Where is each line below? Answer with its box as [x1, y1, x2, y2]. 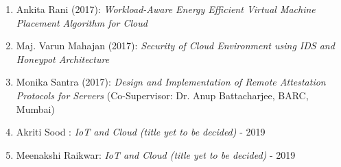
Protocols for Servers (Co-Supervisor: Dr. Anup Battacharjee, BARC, [16, 88, 309, 102]
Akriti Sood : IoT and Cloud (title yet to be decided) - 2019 [16, 125, 266, 139]
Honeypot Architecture [16, 51, 110, 66]
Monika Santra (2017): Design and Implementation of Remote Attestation [16, 75, 326, 89]
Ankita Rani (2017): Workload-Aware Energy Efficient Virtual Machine [16, 2, 316, 16]
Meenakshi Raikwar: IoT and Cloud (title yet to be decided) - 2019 [16, 147, 296, 162]
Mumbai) [16, 101, 55, 116]
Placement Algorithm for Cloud [16, 15, 148, 29]
